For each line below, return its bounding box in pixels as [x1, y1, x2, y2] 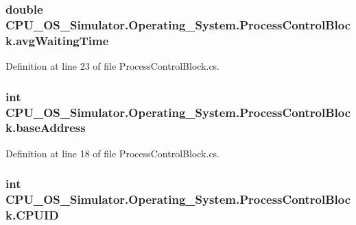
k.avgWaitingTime [5, 31, 109, 49]
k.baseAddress [5, 119, 86, 136]
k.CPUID [5, 207, 59, 224]
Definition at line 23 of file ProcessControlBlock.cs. [5, 59, 220, 73]
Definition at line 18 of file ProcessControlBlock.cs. [5, 146, 220, 160]
